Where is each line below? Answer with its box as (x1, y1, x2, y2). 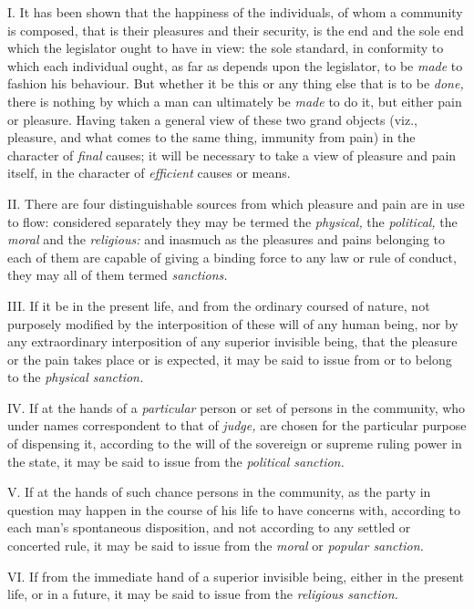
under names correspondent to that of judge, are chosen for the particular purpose (7, 416, 467, 435)
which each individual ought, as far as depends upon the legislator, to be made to (7, 56, 463, 75)
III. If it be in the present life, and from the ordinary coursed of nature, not (7, 295, 430, 315)
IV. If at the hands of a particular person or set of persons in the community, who (7, 397, 466, 417)
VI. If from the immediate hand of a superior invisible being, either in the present (7, 566, 464, 585)
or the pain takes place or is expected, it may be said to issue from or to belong (7, 349, 452, 368)
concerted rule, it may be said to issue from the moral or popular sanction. (7, 536, 424, 555)
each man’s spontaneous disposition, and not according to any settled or (7, 518, 411, 537)
